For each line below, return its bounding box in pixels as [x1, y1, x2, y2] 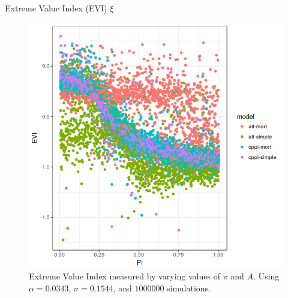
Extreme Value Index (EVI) [5, 2, 107, 14]
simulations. [167, 281, 211, 294]
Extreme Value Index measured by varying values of [29, 270, 220, 282]
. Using [253, 270, 280, 282]
